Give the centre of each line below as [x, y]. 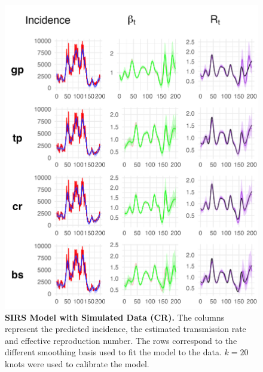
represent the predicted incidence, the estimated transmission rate [126, 329]
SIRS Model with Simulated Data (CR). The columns [115, 317]
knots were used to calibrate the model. [77, 363]
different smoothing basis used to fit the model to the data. [113, 352]
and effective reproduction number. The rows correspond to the [121, 340]
